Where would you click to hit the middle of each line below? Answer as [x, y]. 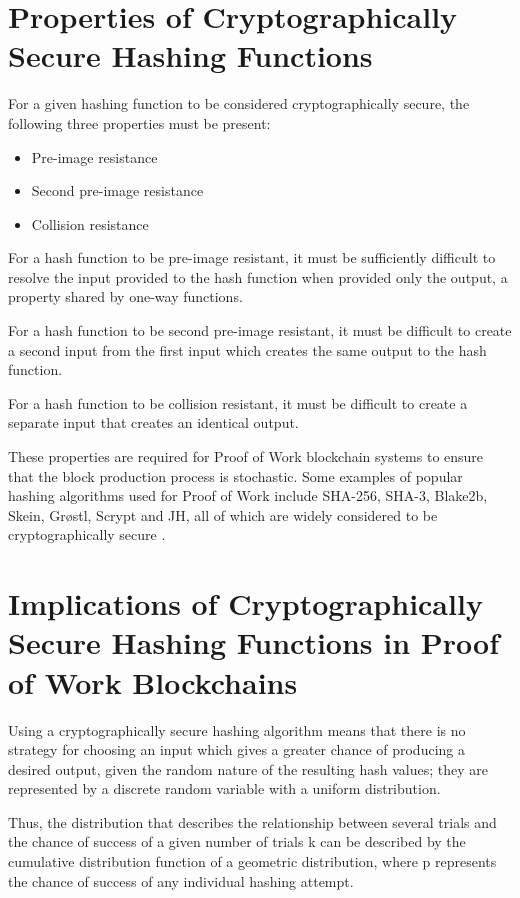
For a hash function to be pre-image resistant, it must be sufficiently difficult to [252, 257]
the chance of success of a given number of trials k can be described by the [237, 841]
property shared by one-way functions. [125, 296]
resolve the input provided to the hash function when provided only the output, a [258, 276]
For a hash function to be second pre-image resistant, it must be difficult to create [260, 330]
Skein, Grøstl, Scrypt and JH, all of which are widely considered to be [223, 514]
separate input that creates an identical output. [153, 422]
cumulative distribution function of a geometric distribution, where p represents [252, 861]
